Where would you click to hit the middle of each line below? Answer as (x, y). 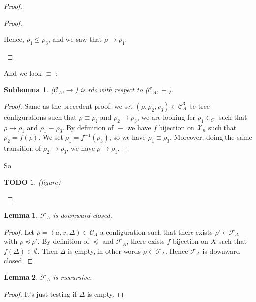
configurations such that (40, 117)
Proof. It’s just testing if (40, 293)
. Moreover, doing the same (211, 137)
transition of (23, 148)
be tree (199, 106)
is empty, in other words (105, 251)
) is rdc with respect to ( (112, 89)
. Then (48, 251)
